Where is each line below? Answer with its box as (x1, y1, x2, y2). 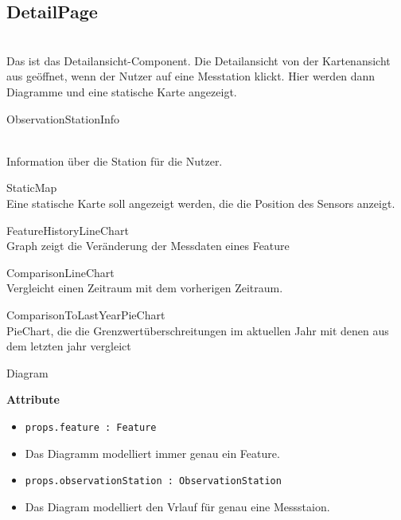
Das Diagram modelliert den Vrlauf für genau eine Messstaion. (25, 498, 330, 514)
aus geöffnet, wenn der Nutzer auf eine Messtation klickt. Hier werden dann (6, 68, 376, 84)
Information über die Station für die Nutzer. (6, 152, 223, 169)
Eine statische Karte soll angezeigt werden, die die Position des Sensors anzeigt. (6, 194, 395, 211)
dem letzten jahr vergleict (6, 338, 131, 354)
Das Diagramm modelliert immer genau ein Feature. (25, 444, 280, 461)
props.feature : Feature (25, 421, 157, 433)
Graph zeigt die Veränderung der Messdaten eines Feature (6, 237, 290, 254)
